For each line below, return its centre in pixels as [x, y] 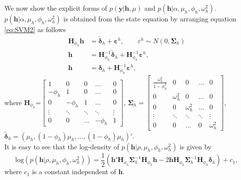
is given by [196, 146]
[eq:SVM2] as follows [35, 29]
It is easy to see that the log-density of [62, 146]
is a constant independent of [74, 171]
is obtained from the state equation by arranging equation [150, 18]
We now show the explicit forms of [56, 8]
